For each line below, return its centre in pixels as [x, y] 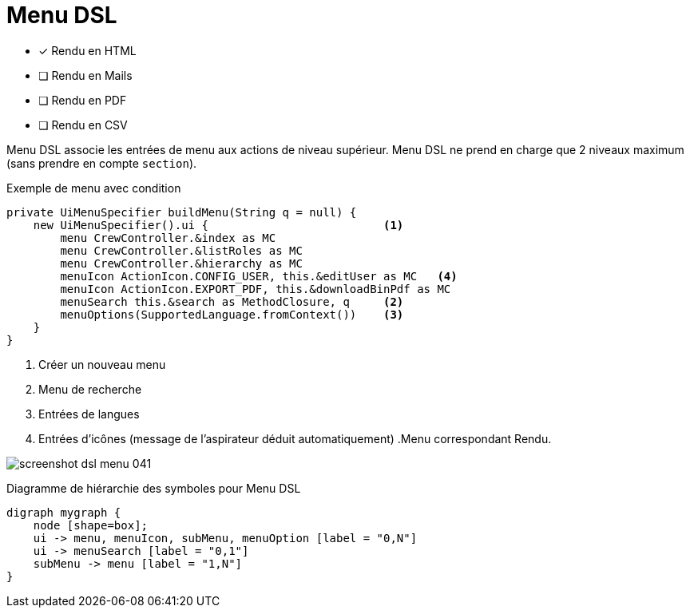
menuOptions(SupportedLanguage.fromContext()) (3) [232, 314]
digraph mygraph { [64, 512]
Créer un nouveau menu [102, 364]
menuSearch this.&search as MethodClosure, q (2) [232, 301]
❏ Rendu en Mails [85, 75]
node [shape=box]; [91, 525]
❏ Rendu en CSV [83, 125]
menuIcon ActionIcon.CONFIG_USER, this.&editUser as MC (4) [259, 276]
